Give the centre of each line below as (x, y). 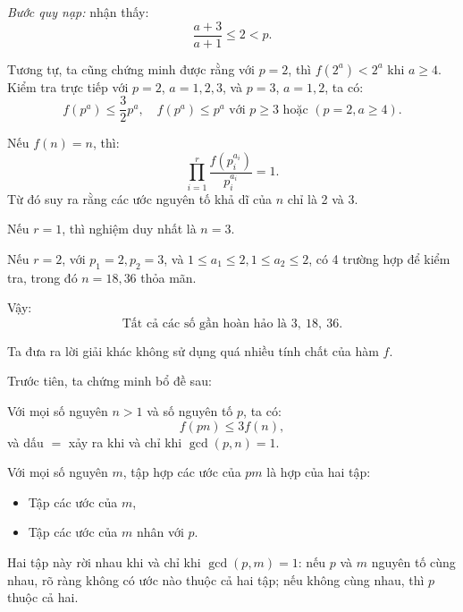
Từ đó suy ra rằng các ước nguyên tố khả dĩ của (140, 198)
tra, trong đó (42, 277)
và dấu (25, 442)
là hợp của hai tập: (319, 472)
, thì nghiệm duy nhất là (129, 229)
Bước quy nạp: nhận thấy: (78, 12)
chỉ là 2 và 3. (323, 198)
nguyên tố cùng (413, 562)
